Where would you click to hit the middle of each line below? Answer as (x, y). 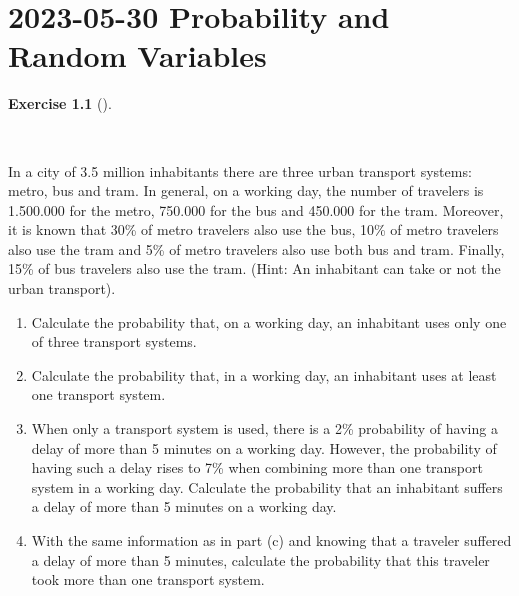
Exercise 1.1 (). (60, 103)
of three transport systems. (114, 341)
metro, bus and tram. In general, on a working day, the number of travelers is (246, 190)
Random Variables (137, 55)
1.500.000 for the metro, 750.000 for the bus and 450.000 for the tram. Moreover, (256, 209)
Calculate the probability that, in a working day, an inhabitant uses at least (264, 374)
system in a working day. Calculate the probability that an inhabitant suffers (267, 486)
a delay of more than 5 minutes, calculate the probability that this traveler (260, 559)
